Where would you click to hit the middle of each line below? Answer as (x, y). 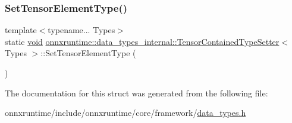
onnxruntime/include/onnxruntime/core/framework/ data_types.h (125, 113)
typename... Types (81, 30)
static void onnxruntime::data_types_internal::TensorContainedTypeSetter (142, 41)
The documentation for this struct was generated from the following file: (136, 93)
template (21, 30)
